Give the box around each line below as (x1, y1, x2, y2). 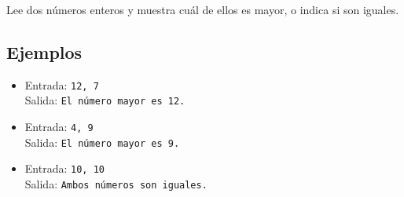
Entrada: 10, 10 (24, 160, 105, 177)
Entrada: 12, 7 (24, 76, 99, 93)
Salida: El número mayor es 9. (24, 133, 180, 150)
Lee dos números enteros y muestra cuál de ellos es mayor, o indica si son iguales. (6, 2, 399, 17)
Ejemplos (6, 39, 83, 64)
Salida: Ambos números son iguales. (24, 176, 208, 192)
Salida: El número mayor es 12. (24, 92, 185, 108)
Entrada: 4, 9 (24, 119, 94, 135)
